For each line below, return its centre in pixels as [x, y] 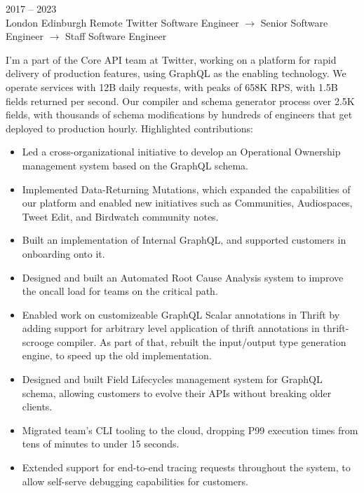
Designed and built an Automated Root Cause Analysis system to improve [183, 277]
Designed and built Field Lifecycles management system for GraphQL [172, 379]
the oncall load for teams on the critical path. [120, 291]
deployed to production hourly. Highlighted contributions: [130, 128]
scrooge [38, 341]
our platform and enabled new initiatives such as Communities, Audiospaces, [187, 203]
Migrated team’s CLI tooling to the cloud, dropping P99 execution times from [190, 430]
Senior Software [294, 22]
